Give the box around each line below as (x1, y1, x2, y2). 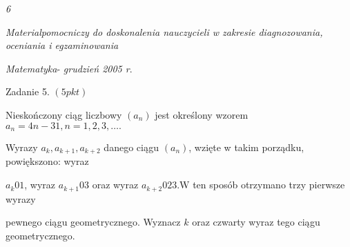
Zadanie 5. (6, 84, 50, 99)
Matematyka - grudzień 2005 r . (6, 61, 133, 75)
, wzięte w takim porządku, (188, 140, 304, 155)
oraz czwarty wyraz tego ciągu (192, 215, 320, 229)
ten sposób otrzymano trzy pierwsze (193, 177, 345, 192)
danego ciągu (104, 140, 159, 155)
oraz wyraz (92, 177, 139, 192)
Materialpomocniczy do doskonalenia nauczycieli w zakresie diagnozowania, (6, 24, 323, 39)
